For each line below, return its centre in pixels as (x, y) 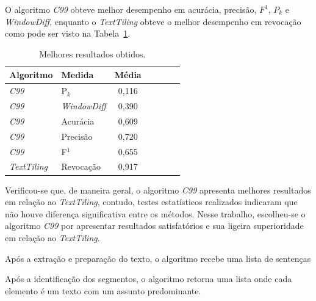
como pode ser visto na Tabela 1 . (68, 33)
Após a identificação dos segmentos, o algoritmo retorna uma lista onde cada (149, 279)
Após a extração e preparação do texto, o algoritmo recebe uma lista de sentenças (158, 258)
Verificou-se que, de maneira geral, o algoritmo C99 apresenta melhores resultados (158, 190)
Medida (77, 75)
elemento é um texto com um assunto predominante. (103, 290)
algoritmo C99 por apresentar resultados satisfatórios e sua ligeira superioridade (154, 226)
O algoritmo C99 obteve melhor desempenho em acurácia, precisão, (131, 9)
